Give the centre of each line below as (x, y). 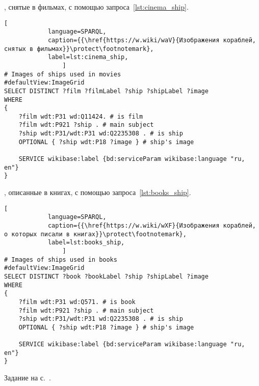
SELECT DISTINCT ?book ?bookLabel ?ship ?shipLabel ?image (106, 276)
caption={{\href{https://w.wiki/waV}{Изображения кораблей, (152, 40)
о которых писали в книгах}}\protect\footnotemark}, (95, 234)
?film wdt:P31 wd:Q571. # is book (77, 302)
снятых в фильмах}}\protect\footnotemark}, (79, 49)
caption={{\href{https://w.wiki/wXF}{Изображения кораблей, (152, 225)
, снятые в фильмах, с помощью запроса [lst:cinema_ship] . (96, 7)
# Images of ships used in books (61, 259)
